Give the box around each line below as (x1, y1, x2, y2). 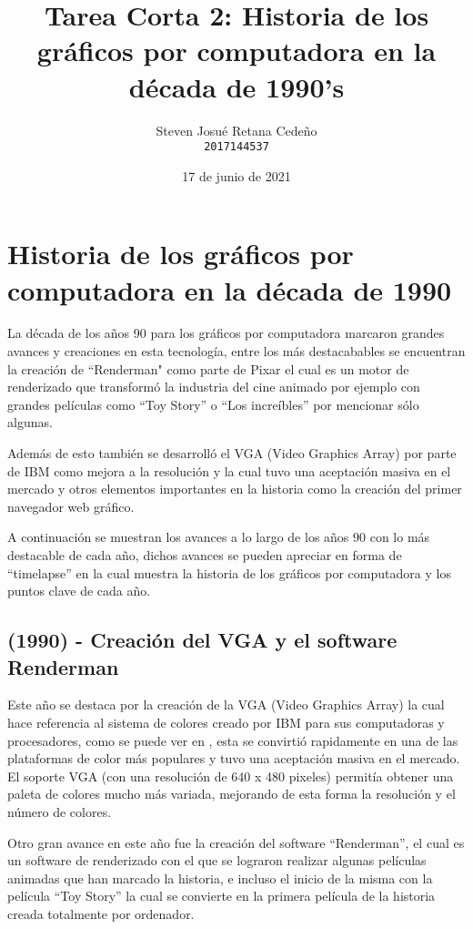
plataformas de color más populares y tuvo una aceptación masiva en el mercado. (7, 749, 460, 768)
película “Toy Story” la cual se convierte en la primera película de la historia (7, 886, 436, 905)
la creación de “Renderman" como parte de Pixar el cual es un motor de (7, 359, 409, 378)
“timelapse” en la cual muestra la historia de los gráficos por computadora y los (7, 563, 451, 582)
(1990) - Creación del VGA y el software (7, 626, 398, 654)
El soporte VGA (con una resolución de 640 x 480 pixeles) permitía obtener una (7, 766, 454, 785)
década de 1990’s (128, 67, 345, 105)
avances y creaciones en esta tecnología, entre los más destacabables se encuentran (7, 342, 466, 361)
